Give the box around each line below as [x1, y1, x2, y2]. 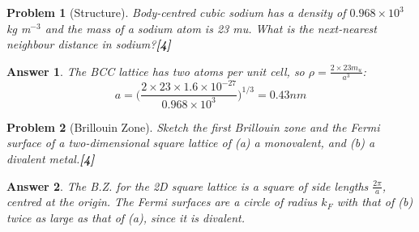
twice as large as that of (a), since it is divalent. [6, 209, 245, 226]
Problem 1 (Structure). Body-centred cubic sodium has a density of [6, 4, 346, 20]
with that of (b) [336, 193, 413, 210]
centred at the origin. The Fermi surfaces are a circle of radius [6, 193, 318, 210]
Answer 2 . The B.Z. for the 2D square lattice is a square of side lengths [6, 177, 369, 194]
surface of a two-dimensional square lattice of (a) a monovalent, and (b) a [6, 134, 375, 151]
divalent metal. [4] [6, 150, 95, 167]
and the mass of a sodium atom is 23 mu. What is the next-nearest [45, 19, 377, 36]
